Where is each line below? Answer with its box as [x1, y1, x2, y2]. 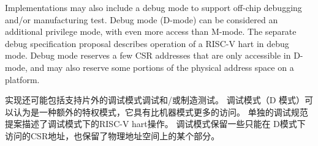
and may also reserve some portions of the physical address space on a [30, 60, 294, 73]
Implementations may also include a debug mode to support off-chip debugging [5, 1, 302, 13]
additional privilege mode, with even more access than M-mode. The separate [5, 25, 297, 38]
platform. [5, 73, 40, 86]
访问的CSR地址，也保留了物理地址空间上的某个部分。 [5, 129, 220, 142]
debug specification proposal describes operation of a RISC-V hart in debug [5, 37, 289, 49]
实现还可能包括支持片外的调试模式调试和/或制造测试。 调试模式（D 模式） [5, 93, 305, 106]
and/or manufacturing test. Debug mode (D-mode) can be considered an [5, 13, 278, 26]
